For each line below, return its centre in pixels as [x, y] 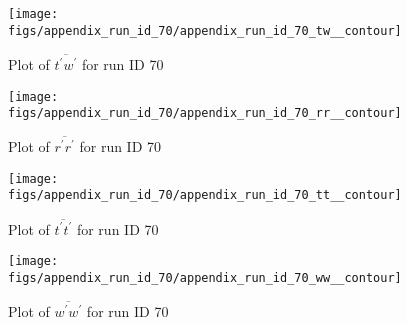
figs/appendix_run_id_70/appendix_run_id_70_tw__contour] [205, 30]
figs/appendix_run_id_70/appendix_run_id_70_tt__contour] [205, 195]
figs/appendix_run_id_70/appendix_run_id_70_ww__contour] [205, 278]
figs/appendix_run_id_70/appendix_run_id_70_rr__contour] [205, 113]
